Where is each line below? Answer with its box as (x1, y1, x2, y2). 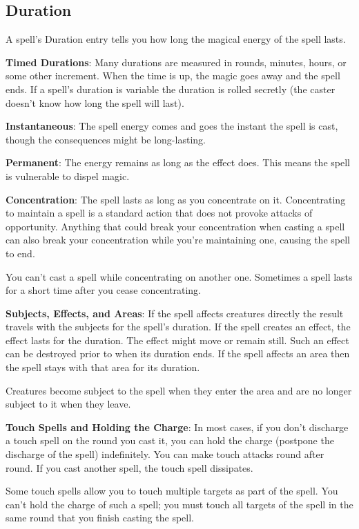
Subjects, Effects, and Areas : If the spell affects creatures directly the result (6, 306, 344, 320)
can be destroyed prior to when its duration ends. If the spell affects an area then (6, 346, 350, 361)
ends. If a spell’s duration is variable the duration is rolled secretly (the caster (6, 81, 336, 96)
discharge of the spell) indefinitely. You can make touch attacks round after (6, 447, 324, 461)
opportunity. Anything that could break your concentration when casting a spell (6, 219, 345, 233)
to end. (6, 246, 35, 260)
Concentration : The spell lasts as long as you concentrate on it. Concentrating (6, 192, 346, 206)
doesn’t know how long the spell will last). (6, 95, 184, 110)
